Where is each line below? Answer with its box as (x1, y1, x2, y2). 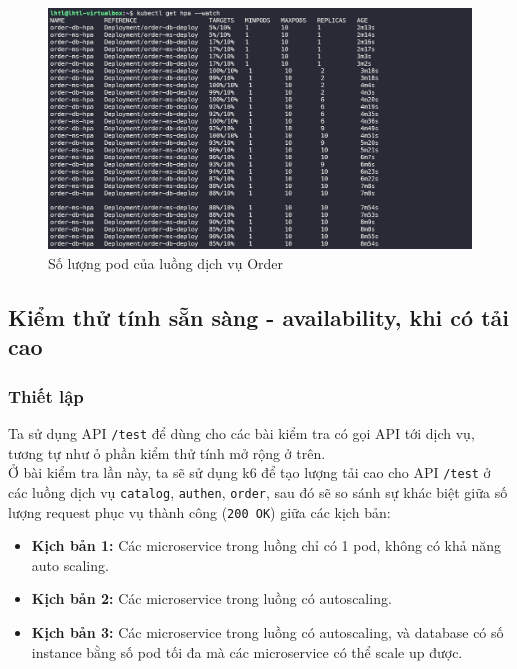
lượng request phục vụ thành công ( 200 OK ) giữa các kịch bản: (8, 501, 391, 522)
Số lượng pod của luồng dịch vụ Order (48, 252, 284, 273)
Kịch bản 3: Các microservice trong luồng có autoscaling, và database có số (31, 621, 504, 642)
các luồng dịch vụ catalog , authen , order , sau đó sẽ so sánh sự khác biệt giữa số (8, 481, 508, 502)
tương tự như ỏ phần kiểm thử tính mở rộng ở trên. (8, 442, 326, 463)
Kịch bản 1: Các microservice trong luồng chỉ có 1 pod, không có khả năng (31, 535, 502, 556)
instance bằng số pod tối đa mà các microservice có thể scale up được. (31, 641, 463, 662)
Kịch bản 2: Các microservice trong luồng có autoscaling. (31, 588, 392, 609)
